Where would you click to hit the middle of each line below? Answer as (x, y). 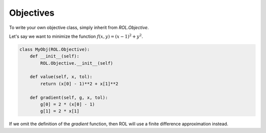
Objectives (32, 13)
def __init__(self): (55, 56)
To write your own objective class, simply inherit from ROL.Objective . (79, 27)
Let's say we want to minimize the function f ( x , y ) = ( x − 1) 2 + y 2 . (76, 36)
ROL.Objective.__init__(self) (77, 63)
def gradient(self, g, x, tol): (69, 97)
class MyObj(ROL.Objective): (55, 49)
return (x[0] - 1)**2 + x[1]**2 (79, 84)
